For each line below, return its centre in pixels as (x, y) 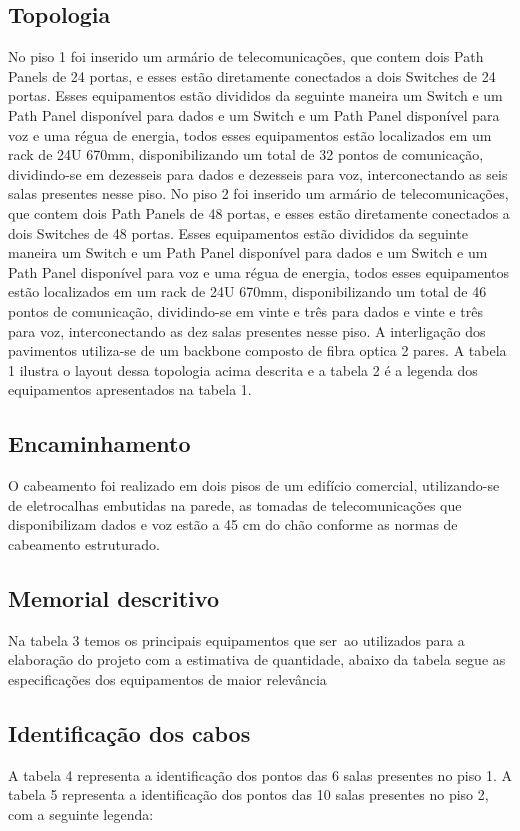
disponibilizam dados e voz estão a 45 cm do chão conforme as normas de (233, 524)
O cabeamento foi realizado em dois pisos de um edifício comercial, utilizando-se (254, 485)
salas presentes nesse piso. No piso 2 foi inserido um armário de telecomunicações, (258, 193)
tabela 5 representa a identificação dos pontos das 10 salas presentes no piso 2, (248, 794)
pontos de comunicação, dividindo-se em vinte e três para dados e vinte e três (245, 310)
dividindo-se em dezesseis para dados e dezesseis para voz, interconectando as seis (258, 173)
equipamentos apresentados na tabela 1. (130, 389)
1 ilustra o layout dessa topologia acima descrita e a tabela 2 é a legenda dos (243, 369)
